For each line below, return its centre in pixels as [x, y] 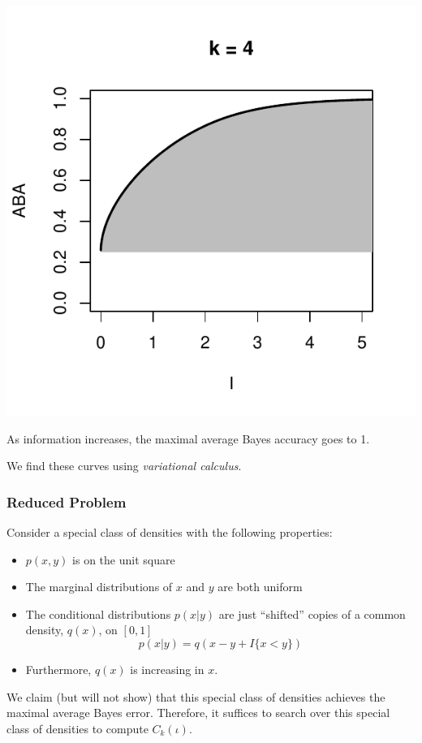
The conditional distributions [98, 613]
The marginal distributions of [99, 587]
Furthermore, [58, 669]
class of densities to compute [78, 728]
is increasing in [167, 669]
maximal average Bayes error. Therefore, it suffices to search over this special [198, 713]
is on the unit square [124, 559]
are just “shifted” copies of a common [312, 613]
